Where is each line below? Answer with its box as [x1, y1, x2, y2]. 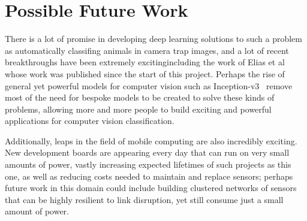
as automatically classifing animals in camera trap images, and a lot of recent [5, 44, 289, 56]
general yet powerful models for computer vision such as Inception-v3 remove [5, 79, 293, 92]
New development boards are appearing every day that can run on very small [5, 146, 290, 159]
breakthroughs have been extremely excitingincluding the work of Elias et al [5, 56, 285, 68]
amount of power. [5, 205, 69, 217]
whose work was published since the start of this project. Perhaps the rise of [5, 67, 285, 80]
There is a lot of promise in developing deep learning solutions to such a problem [5, 32, 302, 45]
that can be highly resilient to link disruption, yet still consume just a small [5, 193, 284, 205]
